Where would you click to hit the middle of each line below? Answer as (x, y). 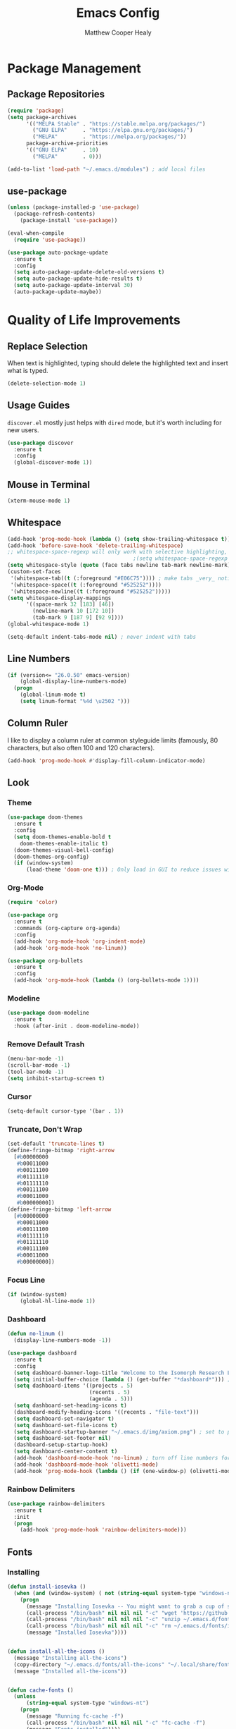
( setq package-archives (42, 117)
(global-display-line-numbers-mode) (74, 682)
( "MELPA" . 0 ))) (67, 157)
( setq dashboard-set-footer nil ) (63, 1438)
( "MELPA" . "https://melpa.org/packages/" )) (110, 137)
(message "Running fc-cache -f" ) (75, 1716)
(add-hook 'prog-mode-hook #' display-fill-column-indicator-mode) (106, 760)
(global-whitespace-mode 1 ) (48, 624)
